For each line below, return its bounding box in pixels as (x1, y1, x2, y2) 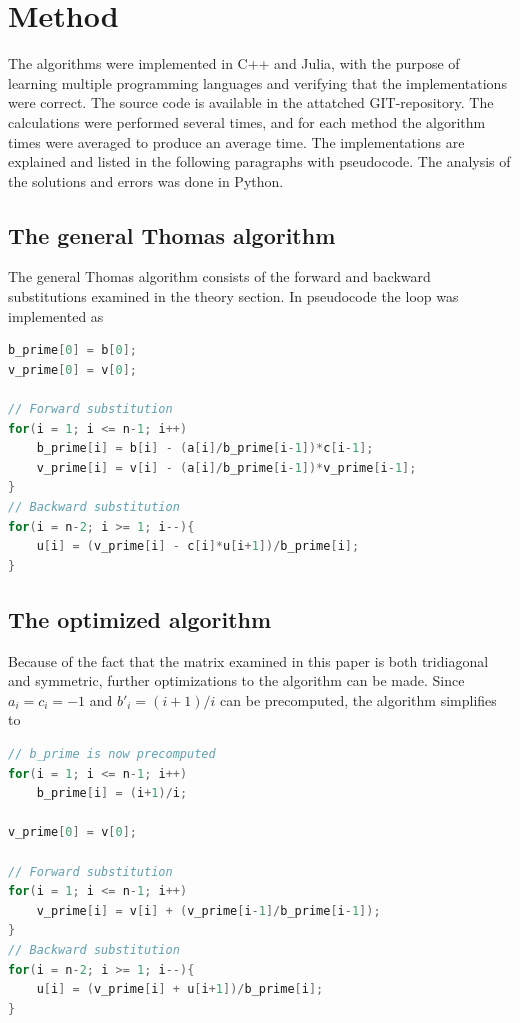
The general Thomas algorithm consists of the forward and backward (8, 266, 431, 287)
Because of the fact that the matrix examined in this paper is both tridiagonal (8, 650, 489, 671)
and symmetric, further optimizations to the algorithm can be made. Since (8, 670, 465, 691)
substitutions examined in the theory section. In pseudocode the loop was (8, 286, 459, 307)
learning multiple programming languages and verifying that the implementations (8, 72, 507, 93)
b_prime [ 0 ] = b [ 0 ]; (8, 343, 137, 358)
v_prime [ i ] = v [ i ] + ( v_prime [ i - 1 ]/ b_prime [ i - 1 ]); (36, 903, 381, 918)
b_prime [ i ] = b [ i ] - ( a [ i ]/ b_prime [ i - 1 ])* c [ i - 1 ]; (36, 441, 374, 456)
